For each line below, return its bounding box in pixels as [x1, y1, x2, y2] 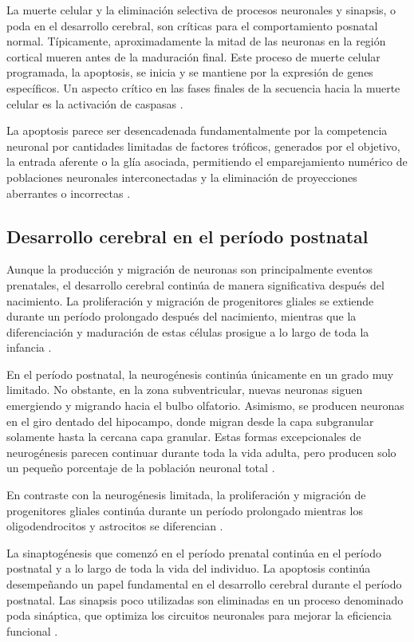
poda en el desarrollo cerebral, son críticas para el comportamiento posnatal [6, 17, 378, 33]
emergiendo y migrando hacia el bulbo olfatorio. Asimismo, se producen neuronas [6, 397, 404, 414]
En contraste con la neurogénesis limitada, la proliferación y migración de [6, 486, 366, 503]
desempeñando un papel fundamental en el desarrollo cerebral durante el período [6, 576, 402, 593]
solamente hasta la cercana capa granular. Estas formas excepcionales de [6, 428, 361, 445]
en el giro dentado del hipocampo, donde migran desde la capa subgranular [6, 412, 374, 429]
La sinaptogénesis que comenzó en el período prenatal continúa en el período [6, 544, 381, 561]
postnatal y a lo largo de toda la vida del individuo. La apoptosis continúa [6, 560, 371, 577]
